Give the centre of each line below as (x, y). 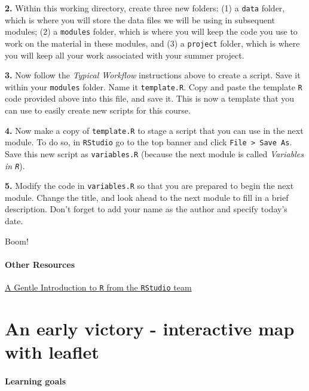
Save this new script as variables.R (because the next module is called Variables (154, 153)
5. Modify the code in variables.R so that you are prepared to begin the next (149, 186)
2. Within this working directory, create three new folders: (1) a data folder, (145, 8)
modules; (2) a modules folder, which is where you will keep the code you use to (151, 31)
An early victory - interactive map (150, 328)
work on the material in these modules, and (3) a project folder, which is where (152, 43)
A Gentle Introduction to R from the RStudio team (98, 287)
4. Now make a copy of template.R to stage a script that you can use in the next (154, 130)
